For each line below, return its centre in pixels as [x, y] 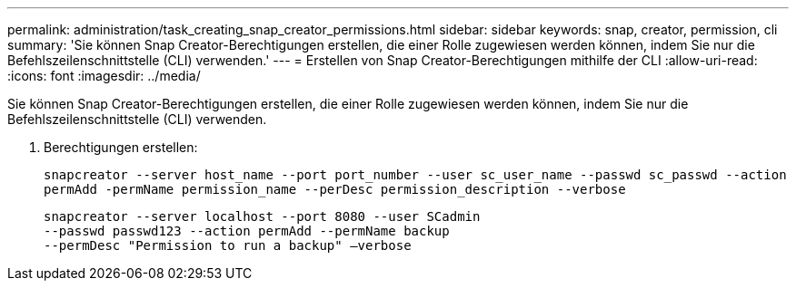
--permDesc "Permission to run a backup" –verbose [228, 245]
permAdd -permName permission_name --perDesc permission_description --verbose [335, 189]
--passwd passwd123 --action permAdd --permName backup [247, 231]
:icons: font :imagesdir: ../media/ [104, 76]
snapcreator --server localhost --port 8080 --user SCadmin [262, 216]
